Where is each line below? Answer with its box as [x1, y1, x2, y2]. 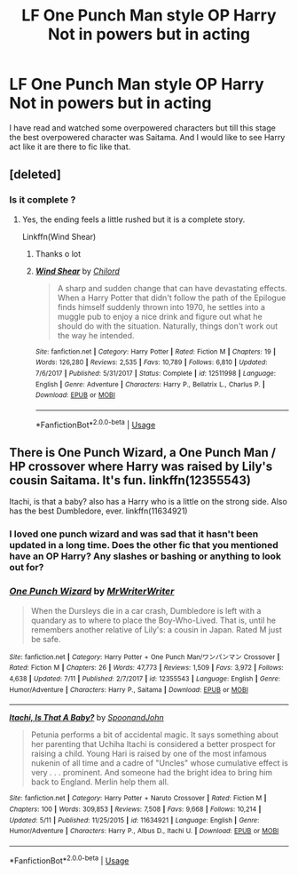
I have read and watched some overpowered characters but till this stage [9, 122, 277, 133]
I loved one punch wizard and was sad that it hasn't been [9, 528, 259, 540]
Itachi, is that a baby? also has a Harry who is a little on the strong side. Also [9, 497, 288, 507]
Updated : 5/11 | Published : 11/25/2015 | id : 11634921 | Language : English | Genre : [9, 815, 260, 824]
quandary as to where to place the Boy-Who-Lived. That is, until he [30, 615, 277, 625]
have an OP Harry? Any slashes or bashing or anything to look [9, 550, 282, 562]
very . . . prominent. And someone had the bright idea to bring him [30, 768, 273, 778]
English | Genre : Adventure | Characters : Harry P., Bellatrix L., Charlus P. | [35, 379, 265, 389]
